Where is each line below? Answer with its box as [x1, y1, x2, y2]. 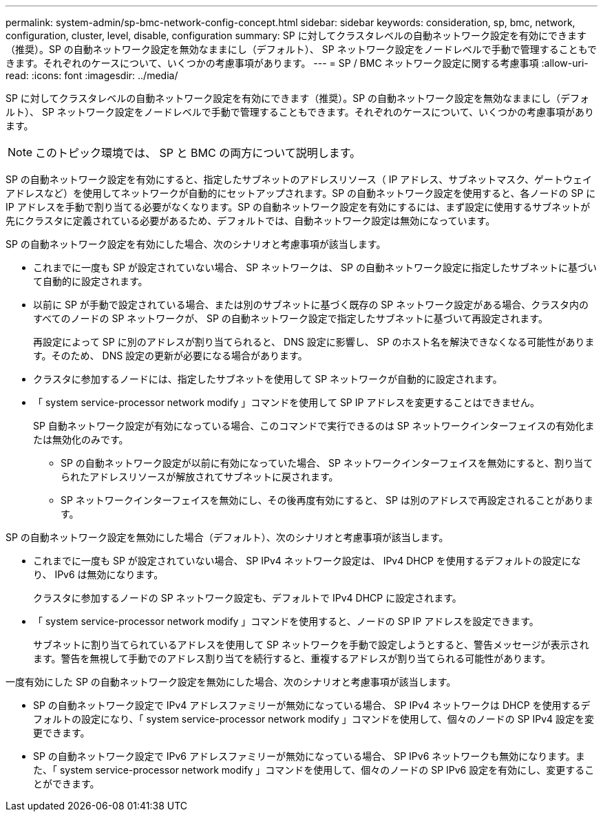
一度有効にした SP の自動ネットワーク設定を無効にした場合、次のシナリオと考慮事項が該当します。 [6, 676, 456, 688]
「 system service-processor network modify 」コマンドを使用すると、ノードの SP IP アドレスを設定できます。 [33, 615, 539, 627]
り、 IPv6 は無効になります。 [33, 569, 164, 580]
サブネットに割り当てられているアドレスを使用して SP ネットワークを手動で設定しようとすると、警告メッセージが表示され [33, 639, 589, 650]
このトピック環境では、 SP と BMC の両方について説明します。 [35, 146, 361, 160]
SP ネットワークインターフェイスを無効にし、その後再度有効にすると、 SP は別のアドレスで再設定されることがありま [61, 494, 593, 506]
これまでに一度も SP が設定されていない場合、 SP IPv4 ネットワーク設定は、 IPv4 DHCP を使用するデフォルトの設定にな [33, 555, 581, 566]
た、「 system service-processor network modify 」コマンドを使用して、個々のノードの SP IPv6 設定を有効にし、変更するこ [33, 764, 595, 776]
